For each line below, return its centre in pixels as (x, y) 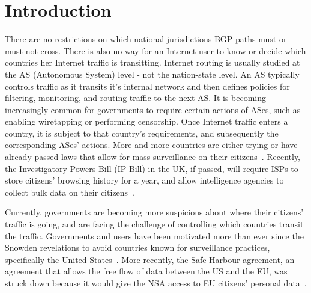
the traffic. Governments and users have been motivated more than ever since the (154, 236)
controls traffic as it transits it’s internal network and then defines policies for (147, 86)
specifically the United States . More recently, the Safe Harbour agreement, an (150, 259)
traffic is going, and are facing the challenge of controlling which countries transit (154, 224)
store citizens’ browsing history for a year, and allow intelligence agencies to (144, 180)
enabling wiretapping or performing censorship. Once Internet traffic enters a (146, 121)
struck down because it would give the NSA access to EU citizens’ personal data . (156, 283)
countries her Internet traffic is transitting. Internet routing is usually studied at (152, 62)
